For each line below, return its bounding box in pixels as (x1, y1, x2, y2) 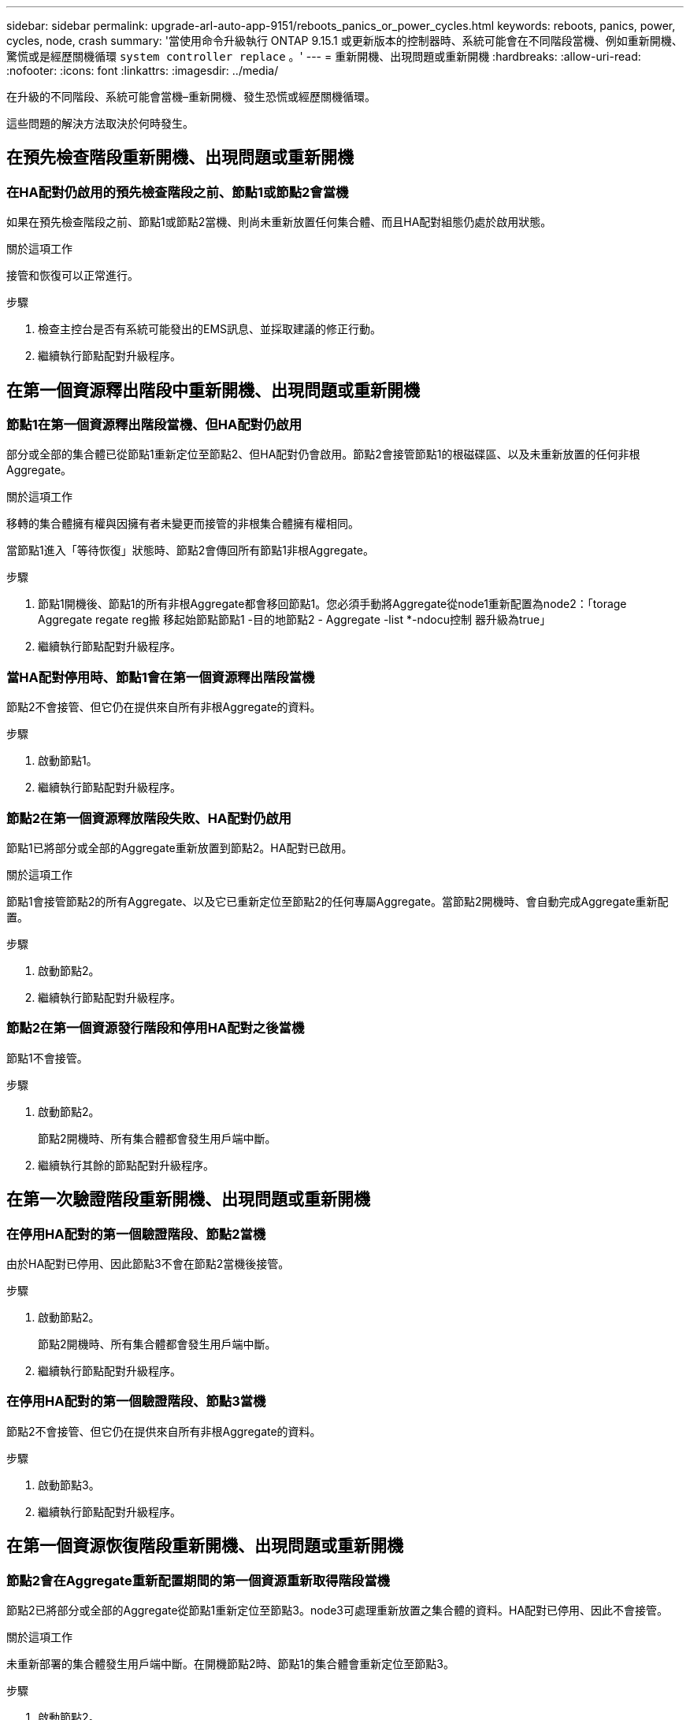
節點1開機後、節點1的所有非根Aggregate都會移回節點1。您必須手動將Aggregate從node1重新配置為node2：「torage (38, 597, 627, 611)
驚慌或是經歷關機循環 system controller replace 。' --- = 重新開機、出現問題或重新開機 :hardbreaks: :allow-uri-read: (6, 50, 641, 63)
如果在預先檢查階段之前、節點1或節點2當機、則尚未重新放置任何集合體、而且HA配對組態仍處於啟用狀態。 (6, 215, 552, 229)
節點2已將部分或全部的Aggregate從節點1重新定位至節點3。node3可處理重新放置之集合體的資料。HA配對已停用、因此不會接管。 (6, 1603, 669, 1617)
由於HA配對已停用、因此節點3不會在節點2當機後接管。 (6, 1256, 290, 1270)
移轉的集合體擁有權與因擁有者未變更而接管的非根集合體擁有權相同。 (6, 517, 359, 531)
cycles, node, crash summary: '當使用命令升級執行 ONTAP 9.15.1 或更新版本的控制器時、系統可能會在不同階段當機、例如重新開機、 (6, 34, 683, 47)
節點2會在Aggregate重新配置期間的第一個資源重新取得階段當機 (6, 1572, 390, 1588)
